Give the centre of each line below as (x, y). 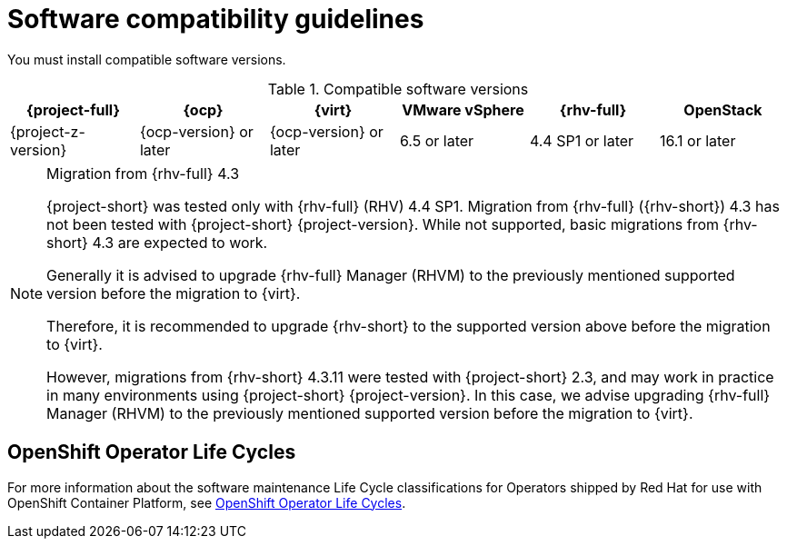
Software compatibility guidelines (216, 19)
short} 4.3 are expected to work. (157, 242)
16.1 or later (697, 140)
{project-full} (73, 109)
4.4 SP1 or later (582, 140)
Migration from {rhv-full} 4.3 (143, 173)
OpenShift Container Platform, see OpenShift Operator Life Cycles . (207, 502)
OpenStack (723, 109)
